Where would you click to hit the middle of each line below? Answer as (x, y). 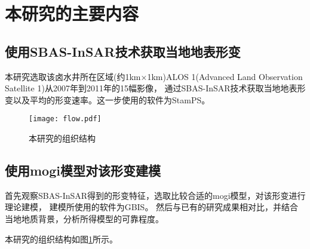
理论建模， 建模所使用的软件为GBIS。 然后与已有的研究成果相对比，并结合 (152, 207)
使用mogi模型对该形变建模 (83, 170)
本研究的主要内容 (72, 13)
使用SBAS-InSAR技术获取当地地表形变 (123, 51)
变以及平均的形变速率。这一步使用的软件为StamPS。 (108, 99)
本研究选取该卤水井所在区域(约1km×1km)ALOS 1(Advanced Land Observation (154, 76)
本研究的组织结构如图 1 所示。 (61, 239)
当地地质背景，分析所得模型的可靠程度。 (84, 219)
